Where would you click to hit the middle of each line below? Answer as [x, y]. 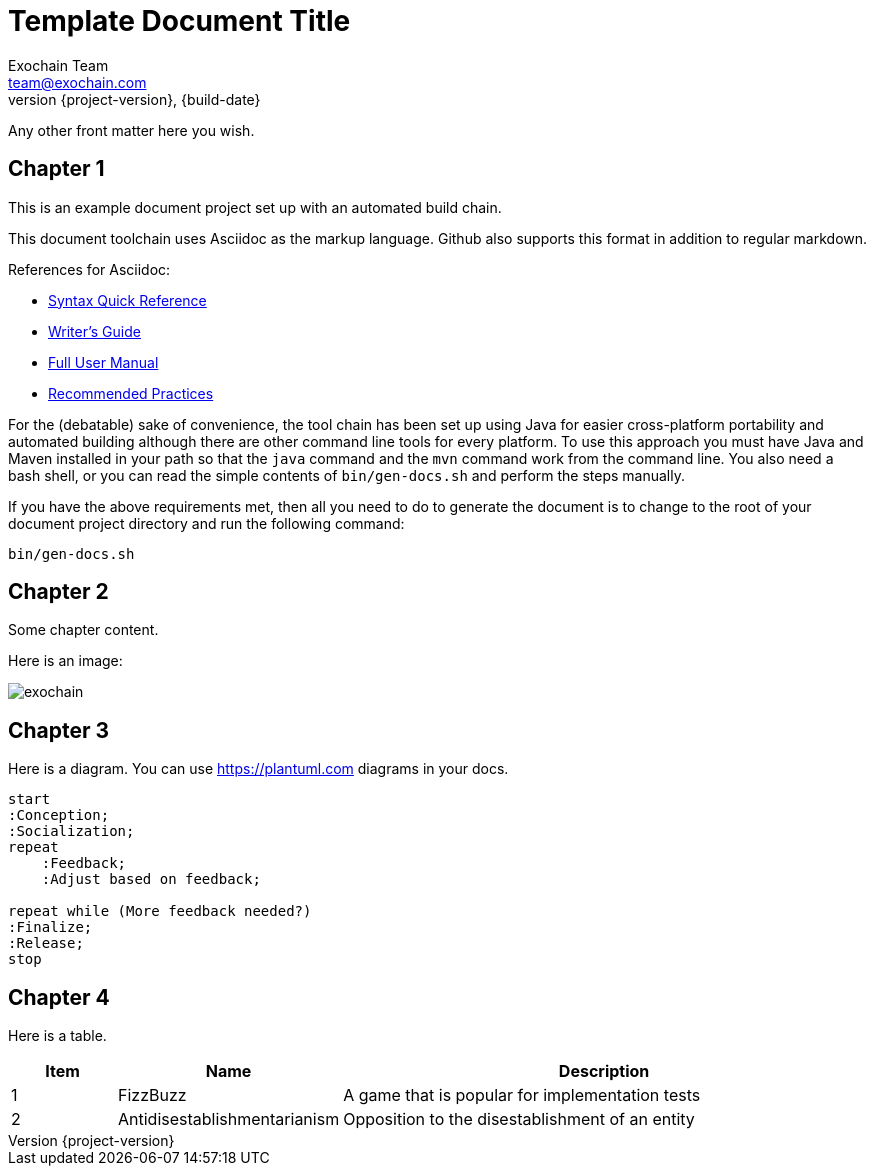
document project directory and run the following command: [206, 523]
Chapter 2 [58, 592]
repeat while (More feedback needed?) [160, 911]
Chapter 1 [56, 169]
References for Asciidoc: [89, 269]
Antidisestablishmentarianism [228, 1119]
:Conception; [59, 815]
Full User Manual [103, 362]
